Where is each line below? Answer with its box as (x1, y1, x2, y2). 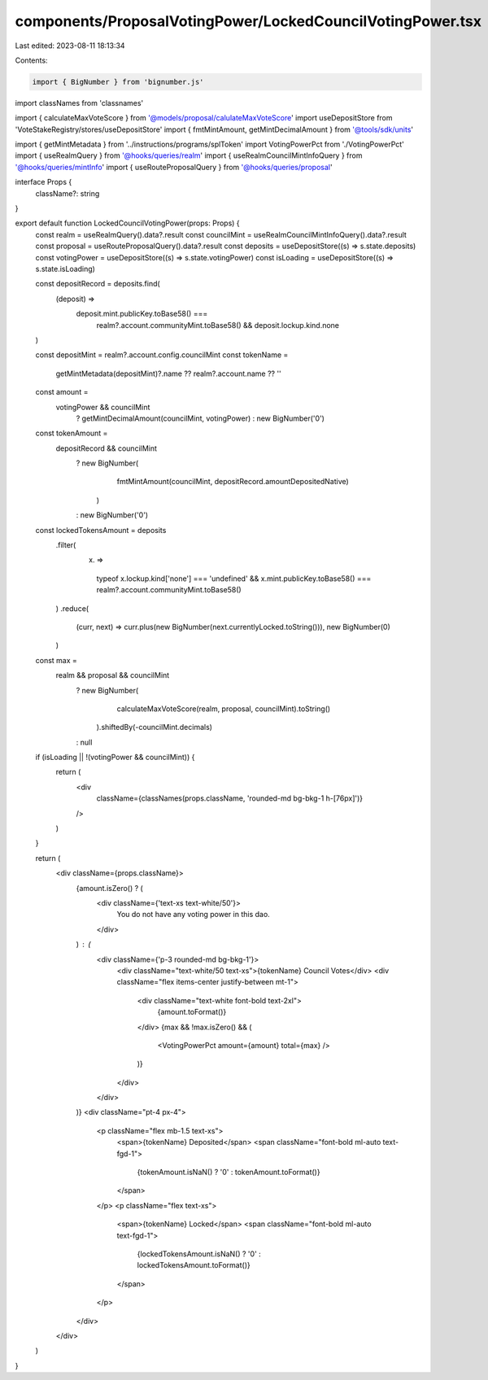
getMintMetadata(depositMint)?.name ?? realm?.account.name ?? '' (55, 369, 282, 378)
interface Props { (15, 177, 72, 187)
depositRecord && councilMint (55, 443, 158, 453)
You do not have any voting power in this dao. (116, 910, 270, 919)
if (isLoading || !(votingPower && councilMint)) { (35, 753, 195, 762)
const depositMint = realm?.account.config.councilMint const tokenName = (35, 350, 289, 360)
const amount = (35, 387, 89, 397)
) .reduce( (55, 603, 89, 614)
